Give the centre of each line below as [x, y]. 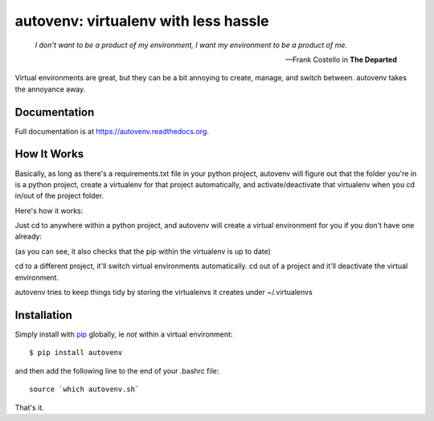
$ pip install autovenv [76, 353]
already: [28, 236]
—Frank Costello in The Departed [341, 59]
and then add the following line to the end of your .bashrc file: [117, 370]
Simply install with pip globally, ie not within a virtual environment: [124, 334]
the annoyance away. [50, 89]
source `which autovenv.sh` [84, 389]
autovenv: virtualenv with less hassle [142, 21]
